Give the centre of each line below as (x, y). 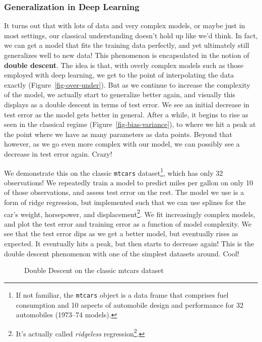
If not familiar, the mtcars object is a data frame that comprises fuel (122, 294)
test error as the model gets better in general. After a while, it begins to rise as (126, 114)
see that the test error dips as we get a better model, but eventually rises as (121, 233)
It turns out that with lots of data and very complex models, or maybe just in (125, 25)
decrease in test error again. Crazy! (58, 153)
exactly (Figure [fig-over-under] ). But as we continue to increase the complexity (127, 84)
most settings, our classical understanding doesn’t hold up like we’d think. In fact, (131, 35)
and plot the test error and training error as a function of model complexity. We (128, 223)
